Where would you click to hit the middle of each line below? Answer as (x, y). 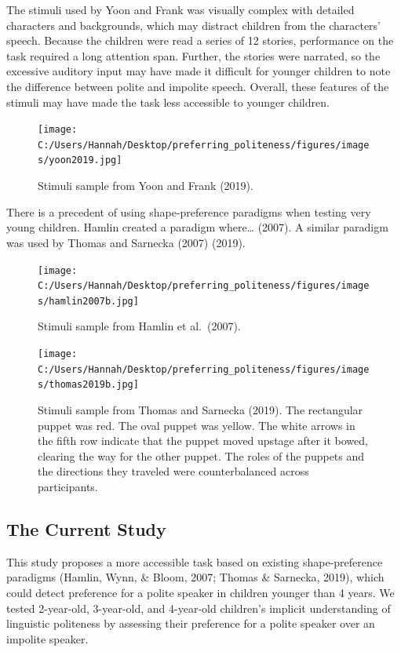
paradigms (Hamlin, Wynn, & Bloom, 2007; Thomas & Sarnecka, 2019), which (195, 577)
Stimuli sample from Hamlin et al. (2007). (139, 326)
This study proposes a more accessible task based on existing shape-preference (195, 561)
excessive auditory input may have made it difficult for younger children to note (199, 71)
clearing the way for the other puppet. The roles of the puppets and (201, 455)
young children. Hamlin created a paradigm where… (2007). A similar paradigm (197, 227)
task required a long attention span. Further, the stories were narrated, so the (193, 55)
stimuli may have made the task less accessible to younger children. (168, 102)
